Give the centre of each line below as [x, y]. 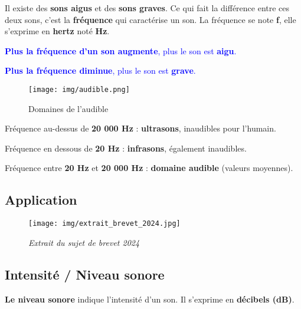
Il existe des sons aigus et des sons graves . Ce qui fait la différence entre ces [147, 8]
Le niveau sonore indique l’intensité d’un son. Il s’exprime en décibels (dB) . [150, 299]
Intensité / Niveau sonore [85, 274]
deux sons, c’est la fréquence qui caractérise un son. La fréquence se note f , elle [150, 19]
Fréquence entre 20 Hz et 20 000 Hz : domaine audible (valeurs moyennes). [149, 168]
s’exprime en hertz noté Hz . [57, 31]
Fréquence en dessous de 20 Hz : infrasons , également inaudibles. [126, 148]
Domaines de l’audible [68, 108]
